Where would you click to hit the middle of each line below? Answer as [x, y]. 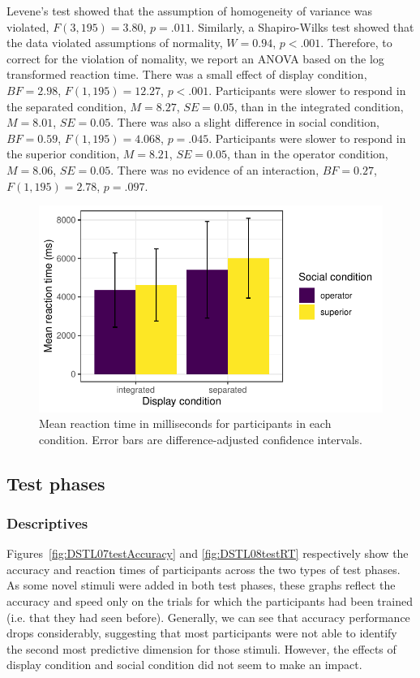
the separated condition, [66, 106]
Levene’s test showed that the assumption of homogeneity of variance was [189, 11]
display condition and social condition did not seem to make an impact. [184, 665]
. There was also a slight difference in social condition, [245, 122]
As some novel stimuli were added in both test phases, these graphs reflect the [201, 585]
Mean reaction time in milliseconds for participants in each [185, 423]
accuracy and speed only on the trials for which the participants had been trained [210, 601]
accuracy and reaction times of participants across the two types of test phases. [204, 569]
